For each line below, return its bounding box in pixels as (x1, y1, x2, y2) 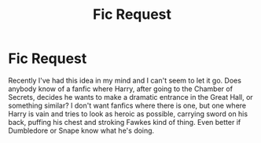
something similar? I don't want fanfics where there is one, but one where (8, 101, 246, 110)
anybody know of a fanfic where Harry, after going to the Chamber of (8, 84, 233, 93)
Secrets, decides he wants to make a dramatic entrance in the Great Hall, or (8, 92, 253, 101)
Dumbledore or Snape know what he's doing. (8, 126, 155, 135)
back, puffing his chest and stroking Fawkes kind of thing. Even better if (8, 117, 241, 126)
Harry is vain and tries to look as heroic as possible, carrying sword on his (8, 108, 248, 119)
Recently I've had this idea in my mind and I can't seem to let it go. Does (8, 75, 242, 85)
